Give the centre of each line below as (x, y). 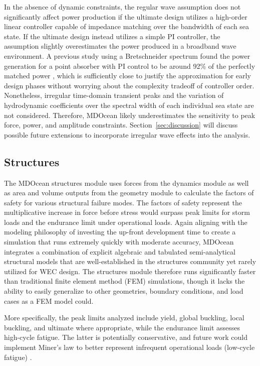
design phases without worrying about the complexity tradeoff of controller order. (129, 85)
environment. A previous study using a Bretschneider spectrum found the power (127, 55)
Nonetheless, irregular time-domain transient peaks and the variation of (114, 95)
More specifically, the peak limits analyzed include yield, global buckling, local (124, 318)
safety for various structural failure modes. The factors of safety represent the (123, 202)
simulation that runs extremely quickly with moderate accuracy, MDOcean (119, 242)
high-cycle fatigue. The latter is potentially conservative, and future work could (126, 337)
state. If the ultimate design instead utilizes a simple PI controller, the (112, 36)
